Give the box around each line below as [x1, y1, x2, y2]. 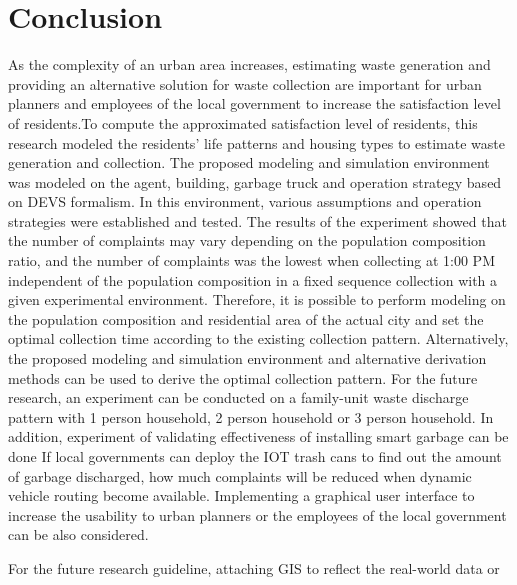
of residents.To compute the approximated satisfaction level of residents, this [8, 112, 478, 133]
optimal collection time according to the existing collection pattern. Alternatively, [8, 328, 509, 349]
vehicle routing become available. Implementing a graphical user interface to [8, 485, 475, 506]
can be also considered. [8, 524, 149, 545]
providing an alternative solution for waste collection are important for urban [8, 73, 482, 94]
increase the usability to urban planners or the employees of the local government [8, 504, 507, 525]
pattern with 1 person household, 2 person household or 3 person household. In [8, 406, 494, 427]
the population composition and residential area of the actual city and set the [8, 308, 484, 329]
